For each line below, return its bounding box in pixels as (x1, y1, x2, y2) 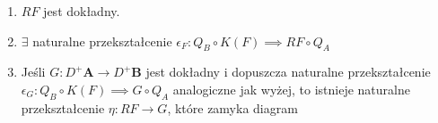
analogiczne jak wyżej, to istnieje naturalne (172, 79, 410, 98)
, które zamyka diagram (167, 98, 298, 117)
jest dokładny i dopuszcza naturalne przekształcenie (145, 62, 431, 81)
